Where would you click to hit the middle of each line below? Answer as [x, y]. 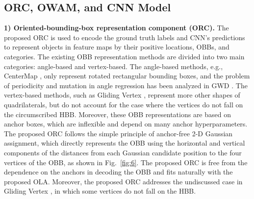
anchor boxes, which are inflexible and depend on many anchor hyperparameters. [126, 124]
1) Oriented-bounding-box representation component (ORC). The [116, 28]
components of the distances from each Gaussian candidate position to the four [123, 152]
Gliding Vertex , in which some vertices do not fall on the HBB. [100, 191]
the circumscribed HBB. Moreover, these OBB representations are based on [117, 114]
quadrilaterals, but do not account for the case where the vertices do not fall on [124, 104]
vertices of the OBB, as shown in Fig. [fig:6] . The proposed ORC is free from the [126, 162]
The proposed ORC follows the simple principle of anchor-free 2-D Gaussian [118, 133]
